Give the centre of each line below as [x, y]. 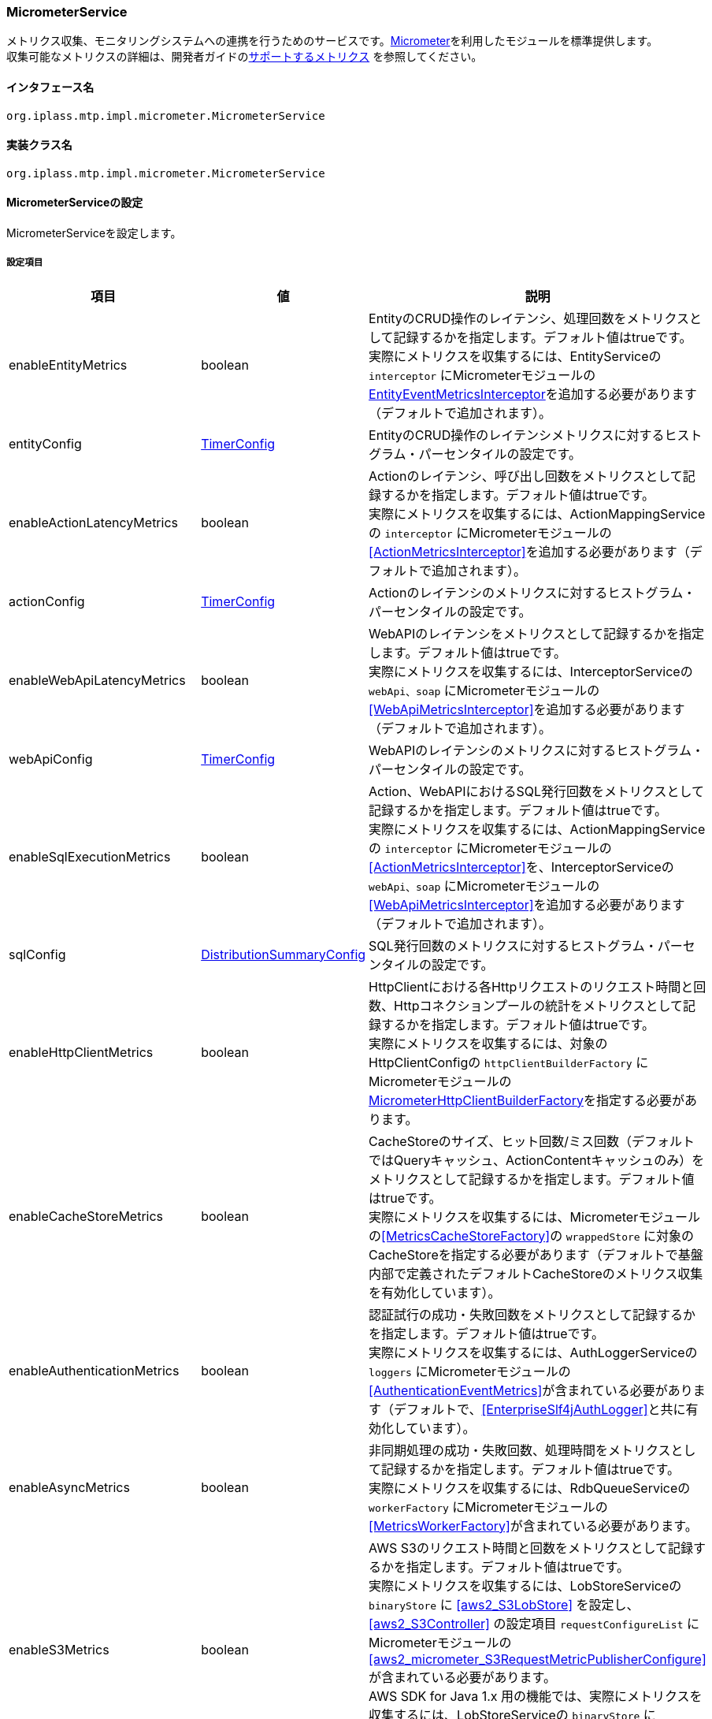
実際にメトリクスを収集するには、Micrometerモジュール [535, 1217]
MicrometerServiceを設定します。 [94, 233]
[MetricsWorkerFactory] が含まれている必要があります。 [533, 1526]
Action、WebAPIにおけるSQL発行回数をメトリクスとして [537, 791]
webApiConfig [51, 759]
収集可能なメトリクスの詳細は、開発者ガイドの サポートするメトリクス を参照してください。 [245, 57]
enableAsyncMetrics [69, 1487]
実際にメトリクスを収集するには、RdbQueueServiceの [530, 1488]
